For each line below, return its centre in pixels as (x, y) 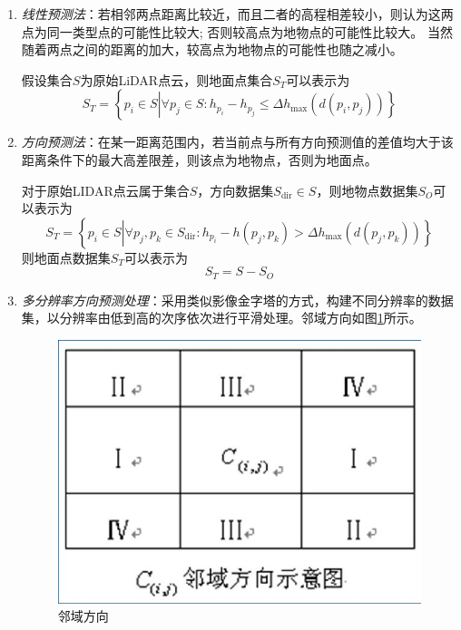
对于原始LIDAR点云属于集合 (105, 190)
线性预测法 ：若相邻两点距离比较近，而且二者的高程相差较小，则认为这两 (237, 14)
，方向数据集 (235, 190)
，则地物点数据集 (367, 190)
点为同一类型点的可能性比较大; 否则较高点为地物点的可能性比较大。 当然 (237, 31)
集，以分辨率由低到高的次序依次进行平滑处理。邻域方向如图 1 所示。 (221, 318)
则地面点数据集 (66, 257)
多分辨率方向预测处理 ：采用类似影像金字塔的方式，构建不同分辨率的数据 (237, 300)
